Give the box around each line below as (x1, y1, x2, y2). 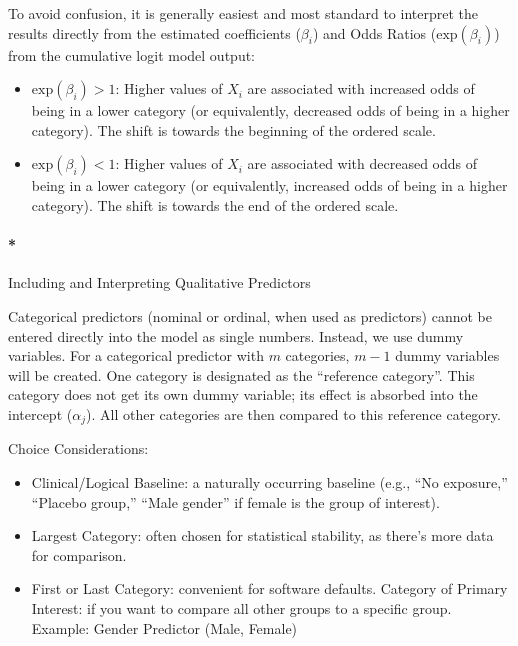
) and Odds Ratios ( (312, 22, 437, 43)
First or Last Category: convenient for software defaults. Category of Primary (31, 578, 508, 599)
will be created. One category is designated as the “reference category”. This (8, 364, 475, 385)
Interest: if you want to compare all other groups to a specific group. (31, 597, 452, 618)
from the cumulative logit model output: (8, 44, 256, 65)
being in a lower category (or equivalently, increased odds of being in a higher (31, 175, 508, 196)
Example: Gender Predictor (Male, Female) (31, 617, 298, 638)
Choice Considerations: (8, 438, 149, 459)
